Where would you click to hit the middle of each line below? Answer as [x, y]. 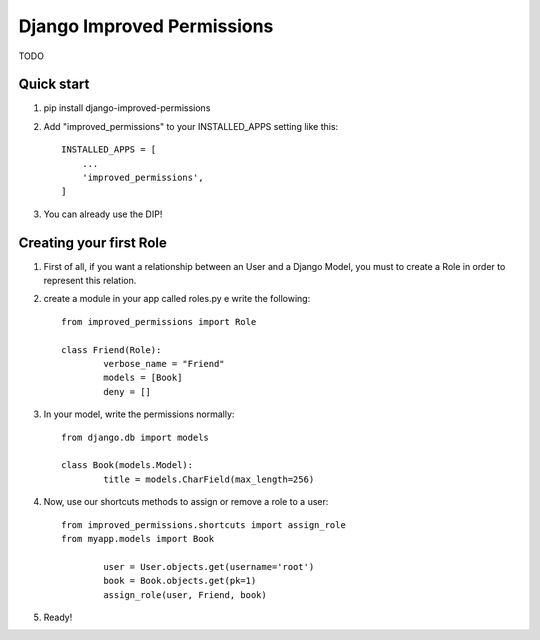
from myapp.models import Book [138, 538]
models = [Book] [143, 378]
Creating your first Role [92, 242]
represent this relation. [90, 281]
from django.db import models [135, 437]
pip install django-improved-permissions [127, 108]
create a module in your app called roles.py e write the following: [177, 299]
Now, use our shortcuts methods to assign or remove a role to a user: [186, 502]
